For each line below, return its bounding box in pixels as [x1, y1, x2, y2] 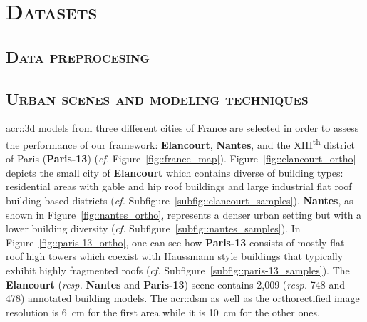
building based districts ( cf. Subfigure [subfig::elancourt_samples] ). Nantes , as [6, 192, 353, 207]
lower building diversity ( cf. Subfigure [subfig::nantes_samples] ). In [6, 221, 301, 236]
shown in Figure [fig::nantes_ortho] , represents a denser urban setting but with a [6, 207, 362, 222]
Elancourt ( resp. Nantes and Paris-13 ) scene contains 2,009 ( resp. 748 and [6, 276, 345, 291]
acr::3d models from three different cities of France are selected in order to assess [6, 120, 359, 135]
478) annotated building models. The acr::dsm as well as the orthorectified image [6, 291, 360, 306]
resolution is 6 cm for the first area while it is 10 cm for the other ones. [6, 304, 320, 319]
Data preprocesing [6, 45, 150, 67]
